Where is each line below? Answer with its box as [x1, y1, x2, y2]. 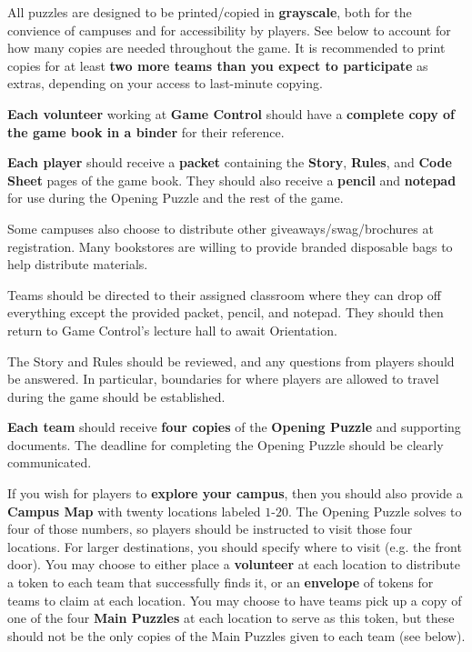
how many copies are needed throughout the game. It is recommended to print [7, 38, 446, 57]
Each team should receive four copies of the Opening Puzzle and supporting [7, 417, 461, 436]
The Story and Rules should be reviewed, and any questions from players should [7, 351, 455, 370]
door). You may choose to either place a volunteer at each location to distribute [7, 555, 460, 574]
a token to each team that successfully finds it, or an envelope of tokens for [7, 573, 434, 592]
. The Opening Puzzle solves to [287, 501, 462, 520]
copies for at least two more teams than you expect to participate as [7, 55, 428, 75]
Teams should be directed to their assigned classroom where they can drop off [7, 285, 442, 304]
